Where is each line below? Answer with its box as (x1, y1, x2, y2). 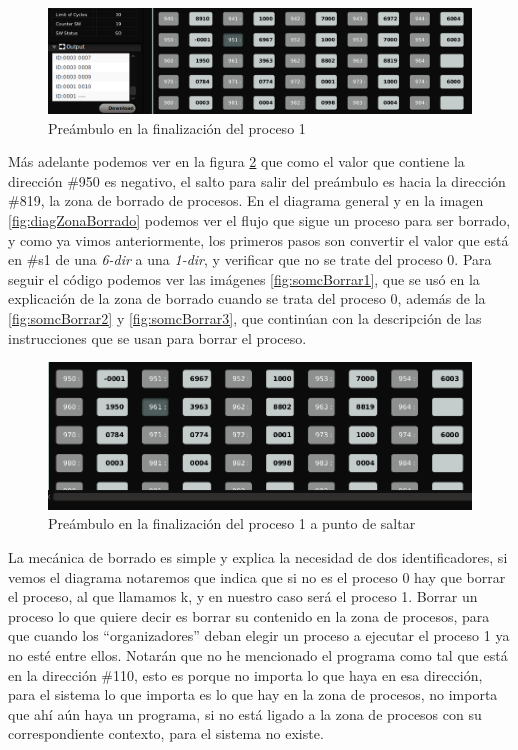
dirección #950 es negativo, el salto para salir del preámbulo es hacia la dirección (8, 170, 506, 191)
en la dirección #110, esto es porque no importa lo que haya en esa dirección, (8, 664, 483, 685)
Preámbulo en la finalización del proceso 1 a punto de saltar (48, 513, 416, 534)
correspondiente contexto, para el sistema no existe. (8, 723, 324, 744)
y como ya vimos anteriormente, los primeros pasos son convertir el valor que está (8, 229, 509, 250)
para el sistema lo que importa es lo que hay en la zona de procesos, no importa (8, 684, 498, 705)
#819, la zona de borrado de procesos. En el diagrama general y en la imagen (8, 190, 484, 211)
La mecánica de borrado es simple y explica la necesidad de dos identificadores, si (8, 546, 508, 567)
